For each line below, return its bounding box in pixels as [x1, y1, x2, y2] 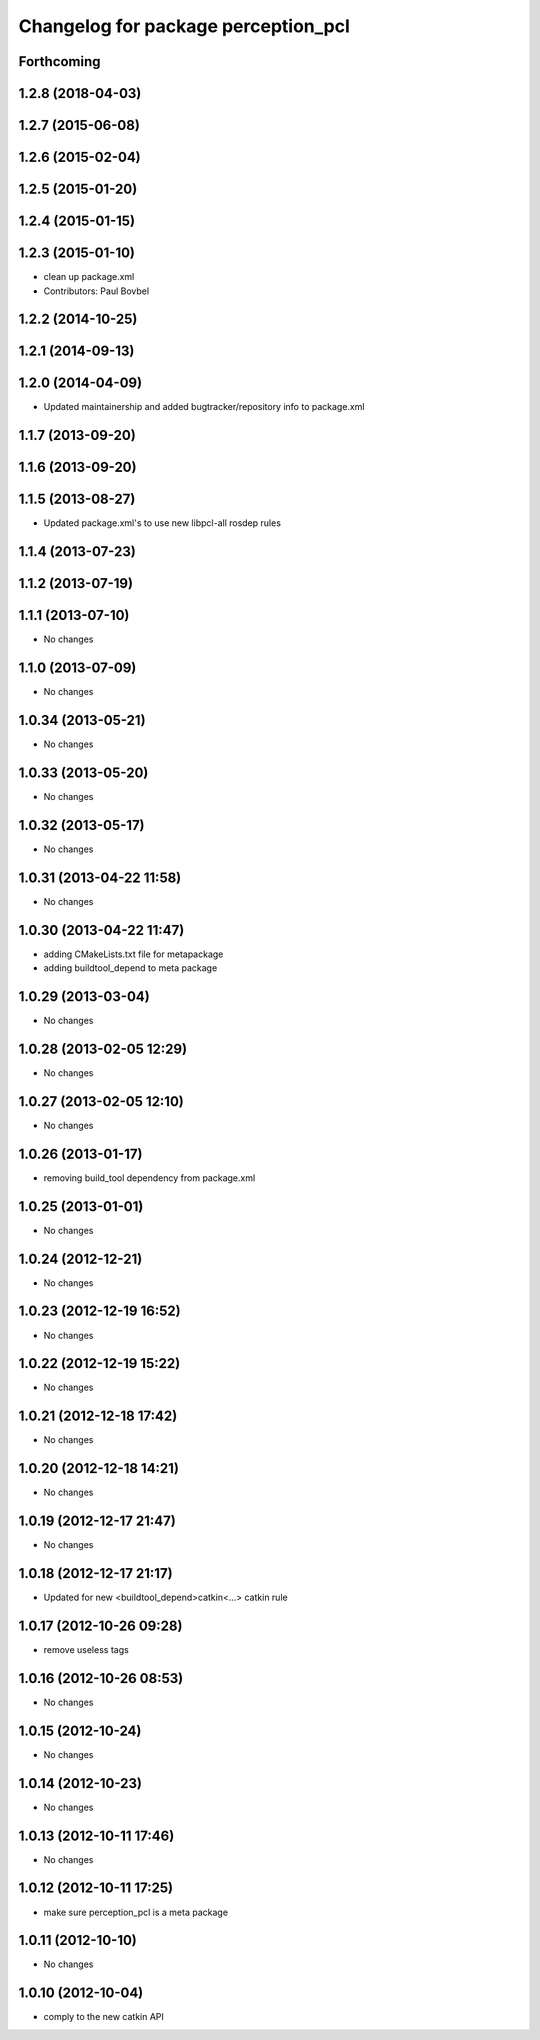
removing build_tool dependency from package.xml [43, 1171, 256, 1184]
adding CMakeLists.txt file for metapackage [43, 948, 224, 960]
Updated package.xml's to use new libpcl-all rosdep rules [43, 517, 282, 529]
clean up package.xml [43, 271, 135, 283]
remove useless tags [43, 1643, 129, 1655]
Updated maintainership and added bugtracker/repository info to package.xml [43, 401, 365, 413]
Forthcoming [18, 53, 101, 70]
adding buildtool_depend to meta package [43, 962, 218, 974]
